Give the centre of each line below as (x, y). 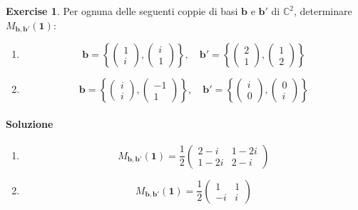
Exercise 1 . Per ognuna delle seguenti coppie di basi (122, 11)
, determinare (323, 11)
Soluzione (30, 123)
